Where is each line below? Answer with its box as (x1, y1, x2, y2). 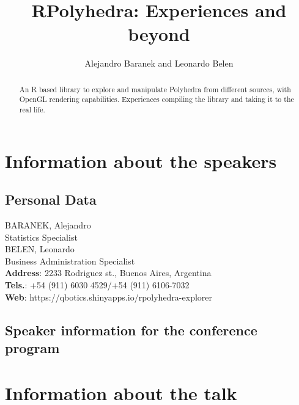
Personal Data (5, 190, 97, 209)
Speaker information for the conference (5, 320, 257, 339)
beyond (128, 21, 190, 46)
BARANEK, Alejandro (5, 219, 91, 232)
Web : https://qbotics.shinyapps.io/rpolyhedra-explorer (5, 290, 213, 303)
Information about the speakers (5, 148, 277, 173)
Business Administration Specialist (5, 254, 135, 267)
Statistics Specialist (5, 230, 78, 243)
